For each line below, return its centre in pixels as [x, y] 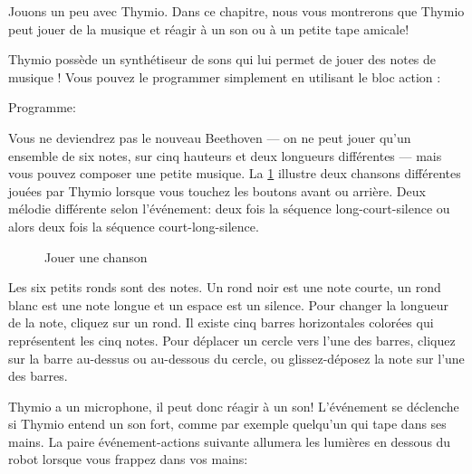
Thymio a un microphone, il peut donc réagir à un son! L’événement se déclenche [234, 406]
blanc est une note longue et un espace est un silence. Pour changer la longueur [228, 304]
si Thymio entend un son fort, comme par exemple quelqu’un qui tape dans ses [227, 424]
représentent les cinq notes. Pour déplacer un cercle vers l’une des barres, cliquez [232, 340]
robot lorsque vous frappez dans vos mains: [128, 459]
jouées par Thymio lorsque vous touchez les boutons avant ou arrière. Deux [217, 190]
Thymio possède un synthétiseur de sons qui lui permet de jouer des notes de [222, 59]
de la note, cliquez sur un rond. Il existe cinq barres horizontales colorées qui [221, 322]
